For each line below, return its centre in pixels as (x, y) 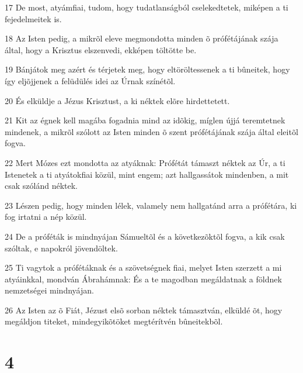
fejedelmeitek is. (33, 18)
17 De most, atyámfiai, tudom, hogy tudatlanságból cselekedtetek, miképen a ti (147, 7)
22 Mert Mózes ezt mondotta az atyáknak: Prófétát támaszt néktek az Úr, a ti (145, 162)
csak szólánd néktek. (41, 186)
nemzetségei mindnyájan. (49, 290)
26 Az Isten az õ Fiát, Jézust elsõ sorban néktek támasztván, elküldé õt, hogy (144, 310)
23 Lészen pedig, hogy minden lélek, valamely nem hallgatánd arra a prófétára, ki (151, 205)
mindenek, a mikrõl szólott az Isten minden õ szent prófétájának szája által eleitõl (151, 131)
